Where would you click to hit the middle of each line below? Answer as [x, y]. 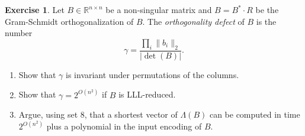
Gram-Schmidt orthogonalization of [69, 21]
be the [267, 9]
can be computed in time [255, 114]
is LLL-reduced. [147, 94]
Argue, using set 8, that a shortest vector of [98, 114]
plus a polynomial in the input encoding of [124, 126]
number [19, 33]
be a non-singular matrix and [159, 9]
